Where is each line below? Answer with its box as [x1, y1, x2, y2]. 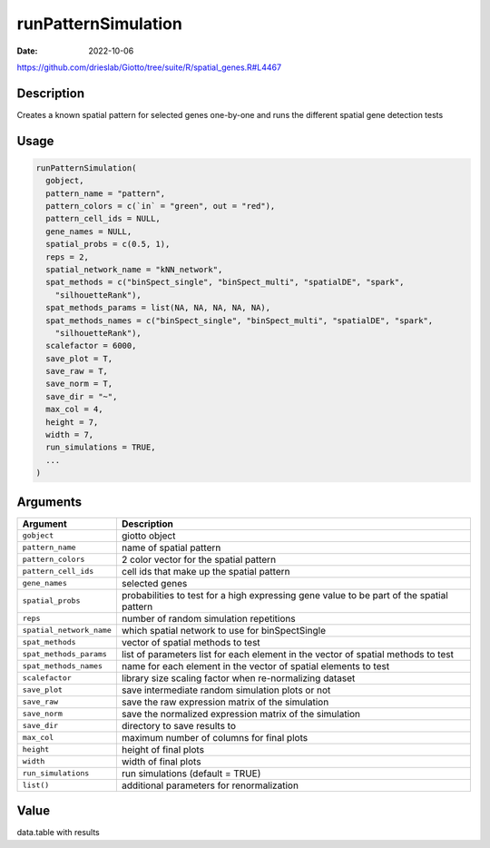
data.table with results [16, 827, 100, 838]
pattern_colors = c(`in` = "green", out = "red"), [45, 201, 276, 212]
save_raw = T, [45, 366, 109, 377]
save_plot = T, [45, 353, 113, 363]
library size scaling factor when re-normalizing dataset [121, 672, 356, 685]
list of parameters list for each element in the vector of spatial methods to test [121, 647, 454, 660]
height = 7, [45, 417, 99, 427]
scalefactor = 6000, [45, 340, 137, 351]
